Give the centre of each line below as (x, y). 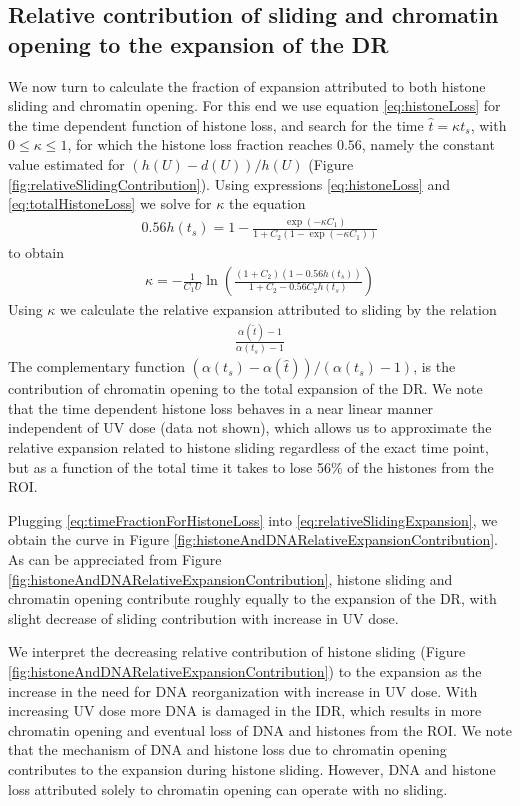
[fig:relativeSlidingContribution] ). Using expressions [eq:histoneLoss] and (229, 183)
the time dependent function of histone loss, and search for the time (216, 124)
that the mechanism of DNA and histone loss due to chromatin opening (227, 749)
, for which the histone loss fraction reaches (200, 144)
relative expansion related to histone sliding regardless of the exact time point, (248, 447)
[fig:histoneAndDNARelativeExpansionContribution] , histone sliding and (230, 578)
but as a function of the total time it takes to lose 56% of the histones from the (251, 466)
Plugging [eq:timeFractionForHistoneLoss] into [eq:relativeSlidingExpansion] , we (253, 519)
